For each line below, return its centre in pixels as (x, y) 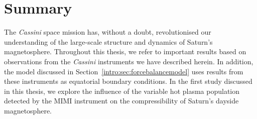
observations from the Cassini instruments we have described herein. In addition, (129, 61)
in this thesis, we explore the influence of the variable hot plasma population (122, 91)
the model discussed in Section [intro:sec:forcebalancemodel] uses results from (124, 71)
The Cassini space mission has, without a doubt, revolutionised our (108, 32)
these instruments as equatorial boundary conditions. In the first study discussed (128, 81)
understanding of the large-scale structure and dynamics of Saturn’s (108, 41)
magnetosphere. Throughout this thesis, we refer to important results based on (125, 51)
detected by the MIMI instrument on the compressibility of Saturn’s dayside (121, 101)
